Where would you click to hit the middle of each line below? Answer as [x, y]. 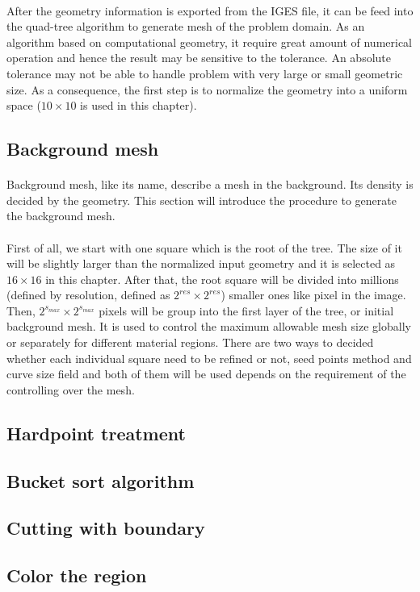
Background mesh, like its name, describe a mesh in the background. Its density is [210, 184]
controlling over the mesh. [71, 389]
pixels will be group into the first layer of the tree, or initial [246, 310]
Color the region [77, 575]
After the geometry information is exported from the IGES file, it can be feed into [210, 10]
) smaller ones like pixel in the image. [313, 295]
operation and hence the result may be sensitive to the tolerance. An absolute [199, 58]
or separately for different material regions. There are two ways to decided [190, 342]
